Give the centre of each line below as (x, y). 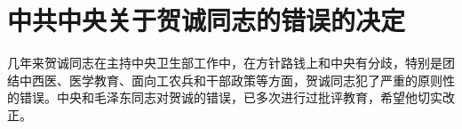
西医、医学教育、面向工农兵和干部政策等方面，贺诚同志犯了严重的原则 (237, 80)
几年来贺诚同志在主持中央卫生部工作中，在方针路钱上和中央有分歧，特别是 (225, 63)
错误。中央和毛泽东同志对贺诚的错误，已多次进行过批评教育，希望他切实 (231, 97)
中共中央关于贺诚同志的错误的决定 (207, 20)
